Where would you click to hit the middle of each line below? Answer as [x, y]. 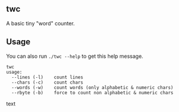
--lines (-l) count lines [47, 77]
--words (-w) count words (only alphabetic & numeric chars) [92, 87]
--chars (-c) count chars [47, 82]
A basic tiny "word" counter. [41, 23]
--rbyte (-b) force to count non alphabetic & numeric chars [92, 93]
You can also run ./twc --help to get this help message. [75, 56]
